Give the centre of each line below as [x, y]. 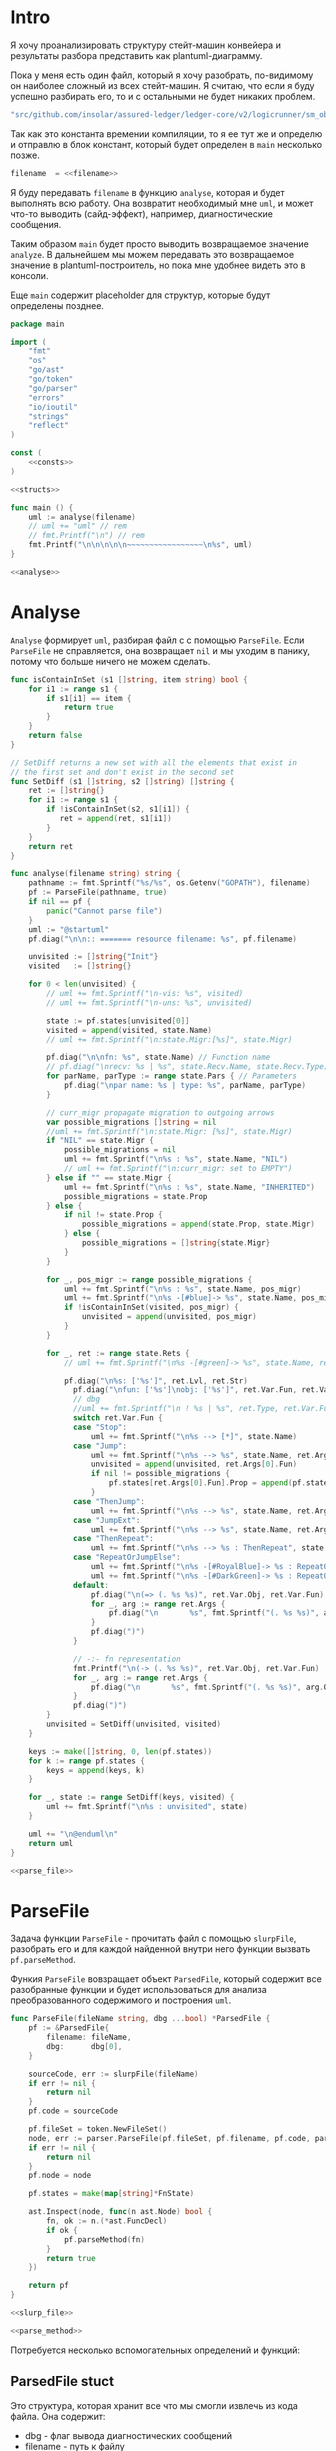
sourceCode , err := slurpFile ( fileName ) [113, 2074]
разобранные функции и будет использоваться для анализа [138, 1990]
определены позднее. [57, 305]
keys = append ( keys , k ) [95, 1770]
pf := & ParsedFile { [69, 2028]
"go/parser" [53, 388]
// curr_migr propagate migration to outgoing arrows [160, 1112]
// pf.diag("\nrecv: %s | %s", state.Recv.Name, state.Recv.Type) [187, 1067]
